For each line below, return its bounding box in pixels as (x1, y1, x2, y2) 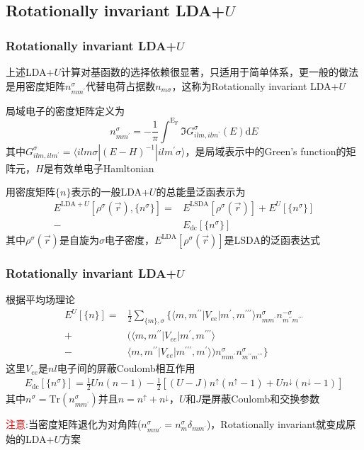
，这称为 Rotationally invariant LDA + (171, 78, 339, 93)
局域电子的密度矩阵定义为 (6, 103, 125, 118)
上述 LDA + (6, 64, 55, 79)
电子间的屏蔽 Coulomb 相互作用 (57, 361, 195, 376)
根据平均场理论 (6, 292, 75, 307)
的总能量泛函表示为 (156, 184, 246, 199)
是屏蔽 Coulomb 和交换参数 (201, 391, 320, 406)
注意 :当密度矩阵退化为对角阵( (6, 417, 142, 432)
